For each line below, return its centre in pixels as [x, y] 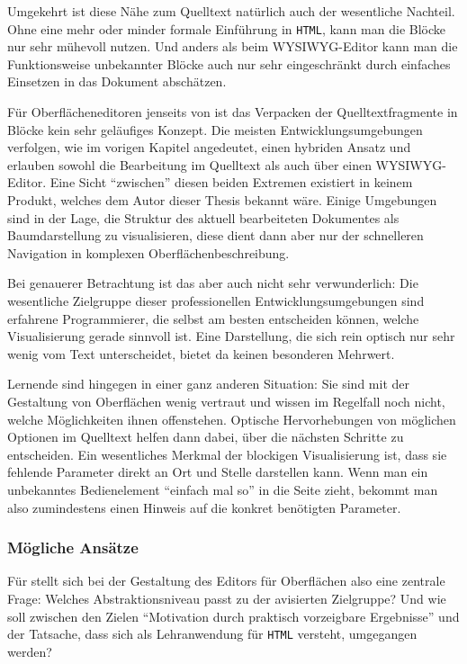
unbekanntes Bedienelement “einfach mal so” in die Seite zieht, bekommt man [223, 489]
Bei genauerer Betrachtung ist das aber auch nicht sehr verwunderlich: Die [213, 283]
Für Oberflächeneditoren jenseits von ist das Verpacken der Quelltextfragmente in [233, 112]
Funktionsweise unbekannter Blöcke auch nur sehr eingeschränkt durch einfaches [229, 63]
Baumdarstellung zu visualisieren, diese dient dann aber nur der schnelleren [216, 235]
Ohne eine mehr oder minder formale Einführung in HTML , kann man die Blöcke [226, 28]
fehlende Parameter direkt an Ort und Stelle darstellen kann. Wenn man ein [218, 472]
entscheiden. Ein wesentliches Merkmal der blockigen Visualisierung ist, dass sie [227, 454]
